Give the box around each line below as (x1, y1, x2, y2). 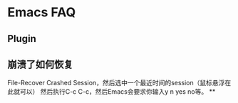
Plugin (7, 33, 37, 45)
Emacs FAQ (7, 4, 76, 21)
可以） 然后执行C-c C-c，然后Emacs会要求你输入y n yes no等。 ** (19, 87, 216, 96)
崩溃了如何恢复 (7, 58, 73, 70)
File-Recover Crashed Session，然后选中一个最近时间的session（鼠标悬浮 (7, 79, 225, 87)
